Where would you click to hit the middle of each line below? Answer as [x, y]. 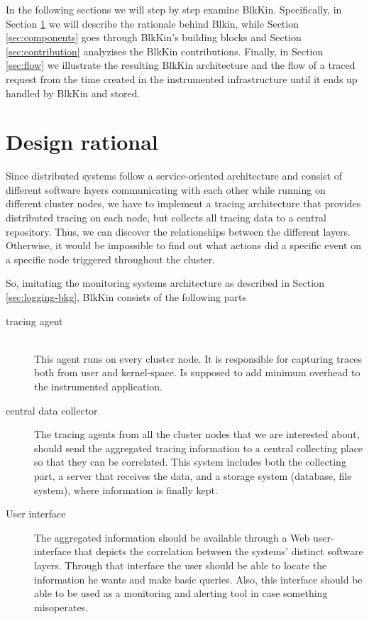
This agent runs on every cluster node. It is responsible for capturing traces [198, 358]
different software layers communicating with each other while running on [166, 189]
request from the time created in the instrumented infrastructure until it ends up [182, 78]
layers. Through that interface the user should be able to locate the [181, 565]
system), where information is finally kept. [126, 489]
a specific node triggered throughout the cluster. [111, 259]
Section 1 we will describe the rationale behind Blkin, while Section [152, 23]
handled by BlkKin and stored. [73, 93]
